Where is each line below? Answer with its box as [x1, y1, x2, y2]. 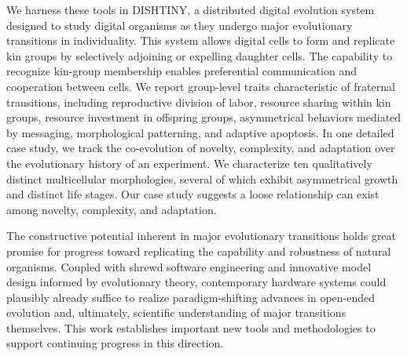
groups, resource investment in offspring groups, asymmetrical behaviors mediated [6, 109, 401, 125]
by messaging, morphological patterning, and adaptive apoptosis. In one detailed [6, 124, 394, 140]
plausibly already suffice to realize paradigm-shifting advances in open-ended [6, 289, 376, 305]
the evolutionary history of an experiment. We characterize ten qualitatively [6, 154, 372, 171]
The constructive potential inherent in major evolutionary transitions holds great [6, 227, 397, 244]
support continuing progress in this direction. [6, 335, 224, 351]
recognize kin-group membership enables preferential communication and [6, 63, 357, 79]
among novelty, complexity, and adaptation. [6, 201, 217, 217]
